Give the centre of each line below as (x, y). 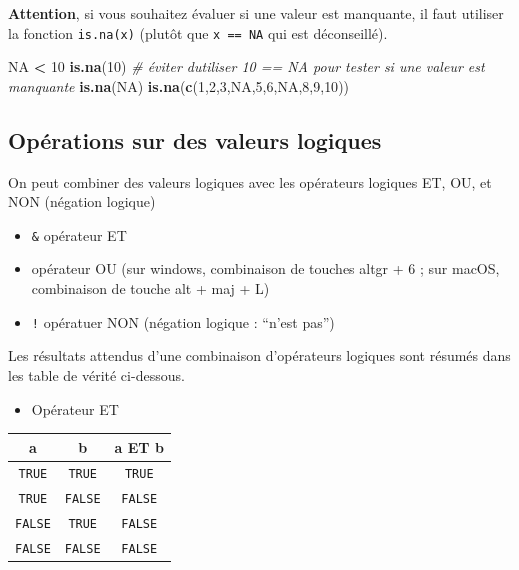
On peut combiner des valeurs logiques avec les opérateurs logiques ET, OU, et (250, 181)
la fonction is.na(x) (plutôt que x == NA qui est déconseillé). (198, 32)
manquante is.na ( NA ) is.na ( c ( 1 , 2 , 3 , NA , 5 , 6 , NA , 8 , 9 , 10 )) (179, 85)
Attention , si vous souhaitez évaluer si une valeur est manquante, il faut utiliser (256, 13)
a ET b (139, 446)
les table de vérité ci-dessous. (96, 374)
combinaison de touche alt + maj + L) (150, 288)
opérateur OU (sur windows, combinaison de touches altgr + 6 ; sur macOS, (265, 268)
